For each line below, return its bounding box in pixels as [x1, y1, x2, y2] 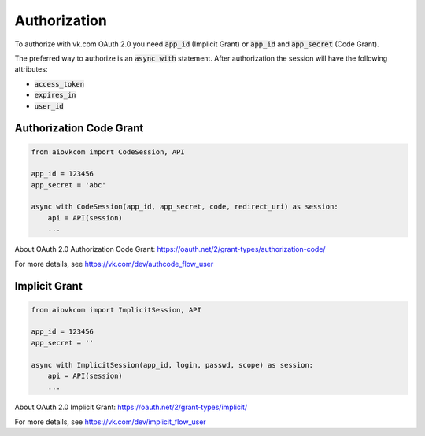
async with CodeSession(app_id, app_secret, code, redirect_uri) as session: [31, 202, 338, 212]
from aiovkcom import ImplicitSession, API [31, 305, 202, 314]
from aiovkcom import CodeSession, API [31, 147, 185, 157]
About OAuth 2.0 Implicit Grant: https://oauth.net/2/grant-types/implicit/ [14, 402, 248, 412]
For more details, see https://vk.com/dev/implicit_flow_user [14, 417, 206, 427]
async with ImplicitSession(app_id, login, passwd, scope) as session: [31, 360, 314, 369]
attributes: [14, 65, 48, 74]
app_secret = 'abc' [31, 180, 106, 189]
